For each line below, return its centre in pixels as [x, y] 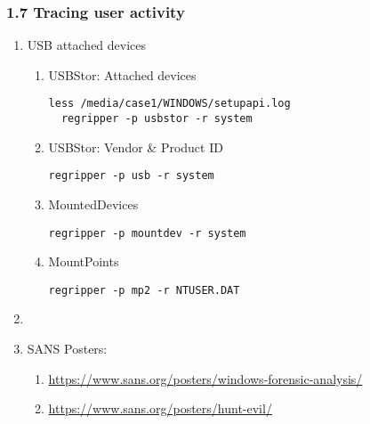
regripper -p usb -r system [131, 176]
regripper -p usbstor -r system [157, 119]
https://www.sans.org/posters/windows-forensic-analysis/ [205, 378]
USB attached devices [87, 45]
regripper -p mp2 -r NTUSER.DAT [144, 290]
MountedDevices [93, 204]
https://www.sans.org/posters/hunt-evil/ [160, 408]
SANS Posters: [67, 349]
